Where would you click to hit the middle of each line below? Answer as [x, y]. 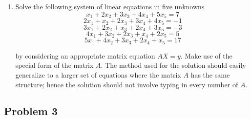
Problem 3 [31, 110]
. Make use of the [206, 55]
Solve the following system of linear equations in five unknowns [110, 6]
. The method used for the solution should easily [173, 65]
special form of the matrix [54, 65]
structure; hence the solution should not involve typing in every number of [127, 84]
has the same [210, 75]
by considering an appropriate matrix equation [85, 55]
